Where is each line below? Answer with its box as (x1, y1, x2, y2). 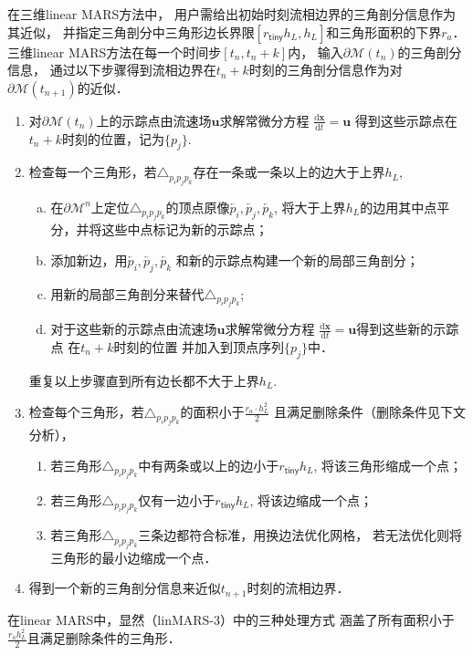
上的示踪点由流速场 (96, 110, 212, 130)
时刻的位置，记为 (61, 129, 164, 148)
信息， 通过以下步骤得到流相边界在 (7, 60, 216, 79)
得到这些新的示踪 (356, 319, 459, 338)
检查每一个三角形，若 (28, 162, 157, 182)
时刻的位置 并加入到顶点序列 (113, 337, 285, 356)
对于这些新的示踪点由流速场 (50, 319, 217, 338)
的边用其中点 (360, 197, 437, 216)
